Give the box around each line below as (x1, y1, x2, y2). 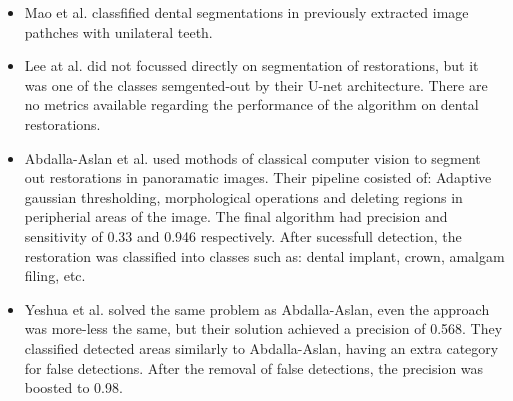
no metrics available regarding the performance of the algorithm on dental (24, 94, 479, 115)
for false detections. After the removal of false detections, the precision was (24, 357, 484, 378)
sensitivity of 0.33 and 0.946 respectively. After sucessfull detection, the (24, 225, 462, 246)
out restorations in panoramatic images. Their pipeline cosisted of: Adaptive (24, 167, 492, 188)
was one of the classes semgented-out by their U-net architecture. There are (24, 74, 488, 95)
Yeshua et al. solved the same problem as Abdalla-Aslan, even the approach (24, 298, 490, 319)
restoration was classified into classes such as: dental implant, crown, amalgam (24, 245, 505, 266)
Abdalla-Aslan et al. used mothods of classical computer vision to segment (24, 147, 481, 168)
